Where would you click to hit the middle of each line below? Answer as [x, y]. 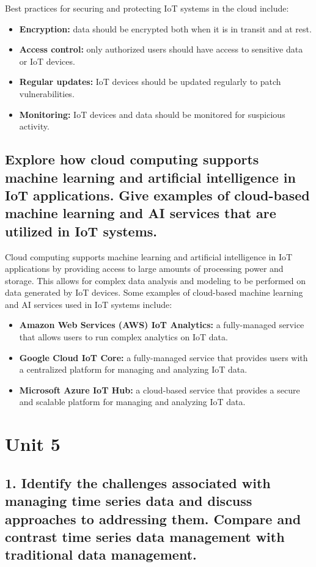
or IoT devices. [47, 61]
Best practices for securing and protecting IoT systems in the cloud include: [147, 8]
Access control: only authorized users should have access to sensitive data [161, 49]
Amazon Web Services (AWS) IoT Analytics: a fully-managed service [162, 325]
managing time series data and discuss [129, 501]
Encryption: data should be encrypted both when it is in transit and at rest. [165, 28]
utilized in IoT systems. [81, 231]
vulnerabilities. [47, 93]
